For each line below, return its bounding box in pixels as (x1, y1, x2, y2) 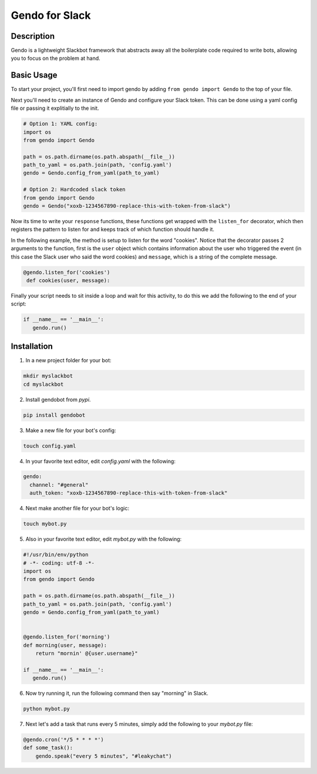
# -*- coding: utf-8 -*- (23, 560, 95, 566)
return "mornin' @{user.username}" (35, 650, 138, 657)
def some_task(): (23, 745, 73, 751)
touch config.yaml (23, 442, 76, 449)
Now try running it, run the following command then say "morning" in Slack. (25, 690, 208, 697)
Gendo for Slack (11, 9, 91, 22)
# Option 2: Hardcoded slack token (23, 186, 126, 193)
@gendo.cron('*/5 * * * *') (23, 736, 104, 743)
